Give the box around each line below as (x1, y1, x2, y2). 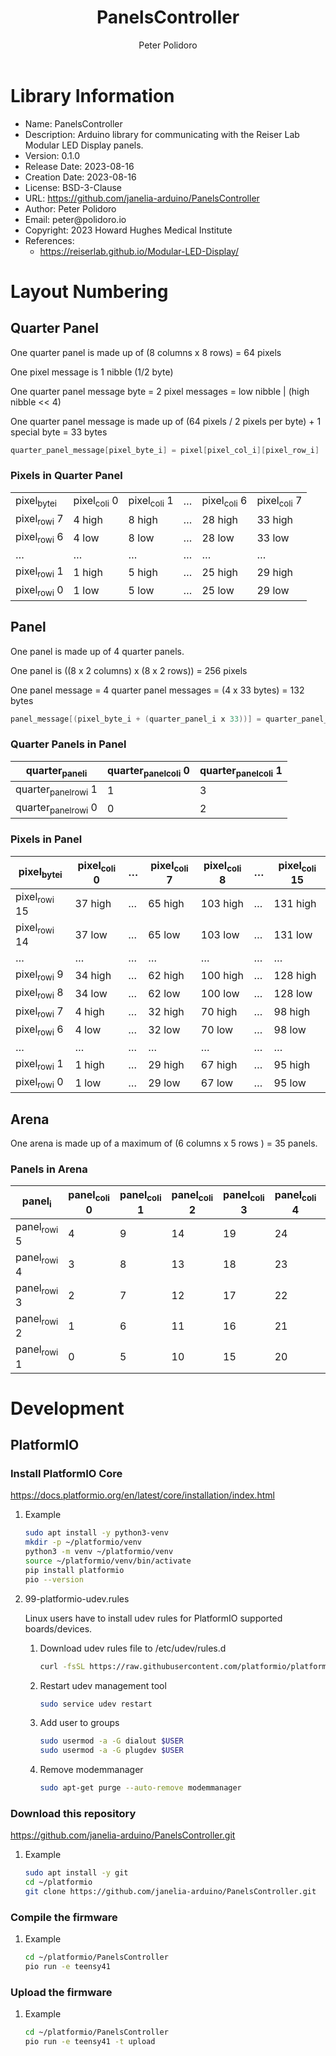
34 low (74, 986, 108, 1000)
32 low (148, 1023, 181, 1037)
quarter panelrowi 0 (15, 801, 98, 816)
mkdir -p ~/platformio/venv (24, 1537, 142, 1548)
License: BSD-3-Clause (24, 181, 122, 193)
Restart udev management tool (39, 1679, 167, 1691)
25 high (201, 566, 239, 580)
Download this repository (10, 1806, 137, 1820)
